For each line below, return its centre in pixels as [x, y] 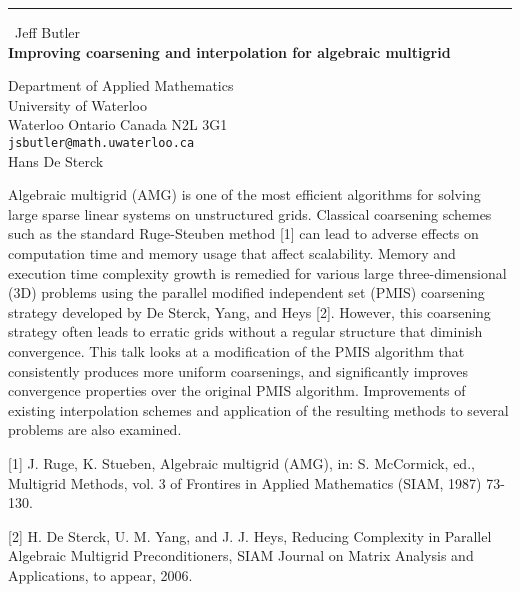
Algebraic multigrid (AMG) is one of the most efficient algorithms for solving [244, 194]
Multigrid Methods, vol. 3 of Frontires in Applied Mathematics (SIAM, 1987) [245, 482]
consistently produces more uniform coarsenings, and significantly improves [238, 370]
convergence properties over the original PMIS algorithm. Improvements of [237, 390]
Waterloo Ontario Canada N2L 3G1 [118, 124]
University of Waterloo [78, 104]
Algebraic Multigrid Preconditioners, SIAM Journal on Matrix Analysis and [241, 555]
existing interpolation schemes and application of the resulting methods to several [258, 409]
